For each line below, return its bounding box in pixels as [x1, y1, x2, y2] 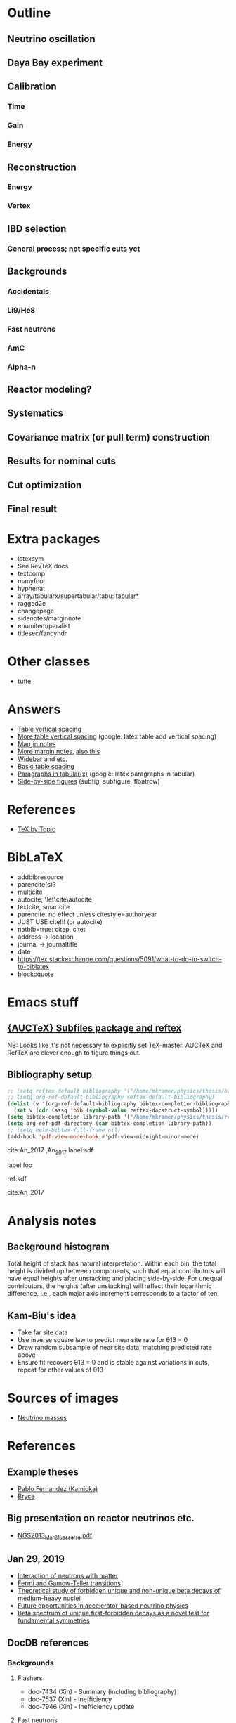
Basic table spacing [17, 762, 75, 770]
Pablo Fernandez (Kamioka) [17, 1485, 98, 1493]
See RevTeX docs [17, 561, 69, 570]
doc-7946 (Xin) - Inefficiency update [27, 1703, 135, 1711]
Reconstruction [7, 161, 77, 173]
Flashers [17, 1674, 43, 1682]
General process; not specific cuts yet [7, 244, 140, 254]
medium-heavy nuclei [17, 1594, 81, 1603]
